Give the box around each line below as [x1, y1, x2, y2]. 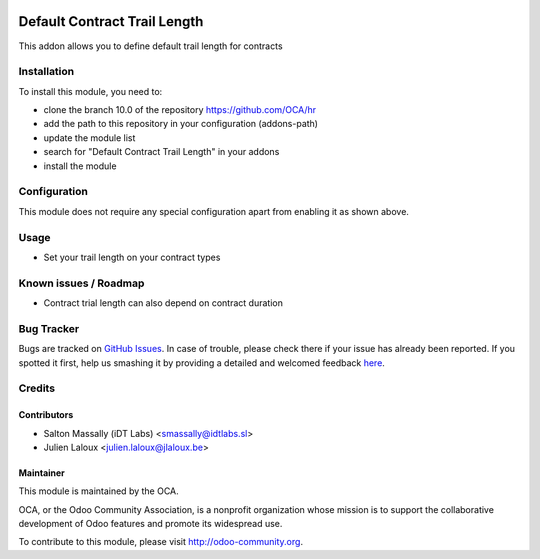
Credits [18, 381, 55, 395]
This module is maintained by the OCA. [18, 485, 179, 497]
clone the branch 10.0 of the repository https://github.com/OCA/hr [43, 104, 317, 116]
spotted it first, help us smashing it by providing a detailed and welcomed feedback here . [18, 356, 385, 369]
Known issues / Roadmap [18, 276, 145, 290]
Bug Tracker [18, 321, 80, 335]
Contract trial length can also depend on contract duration [43, 297, 284, 309]
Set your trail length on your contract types [43, 251, 221, 263]
